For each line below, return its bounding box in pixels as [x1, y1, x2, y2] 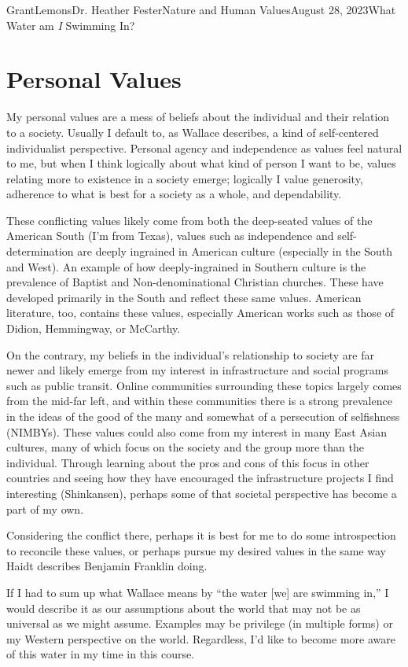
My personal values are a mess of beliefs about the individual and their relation [6, 109, 390, 125]
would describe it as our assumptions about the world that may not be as [6, 599, 361, 616]
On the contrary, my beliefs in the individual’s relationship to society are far [6, 346, 374, 363]
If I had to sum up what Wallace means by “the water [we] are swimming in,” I [6, 584, 389, 600]
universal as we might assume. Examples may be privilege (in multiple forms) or [6, 615, 393, 632]
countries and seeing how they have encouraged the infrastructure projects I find [6, 470, 394, 486]
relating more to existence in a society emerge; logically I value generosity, [6, 170, 363, 186]
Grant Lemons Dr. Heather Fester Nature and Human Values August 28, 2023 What [6, 2, 396, 17]
